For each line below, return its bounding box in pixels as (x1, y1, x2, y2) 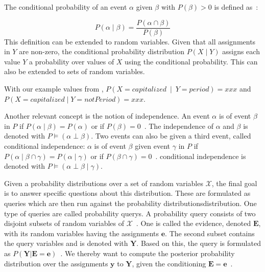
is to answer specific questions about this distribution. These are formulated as (4, 188, 251, 198)
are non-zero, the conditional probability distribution (19, 46, 185, 57)
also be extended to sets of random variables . (4, 66, 145, 77)
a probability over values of (29, 56, 114, 66)
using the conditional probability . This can (125, 56, 258, 66)
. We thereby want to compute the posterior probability (60, 247, 235, 258)
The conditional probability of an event (4, 2, 127, 12)
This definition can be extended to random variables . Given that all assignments (4, 36, 256, 47)
